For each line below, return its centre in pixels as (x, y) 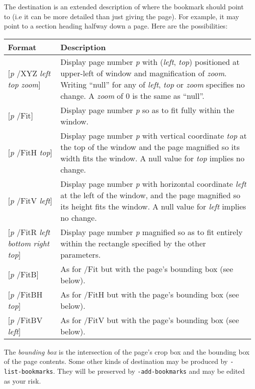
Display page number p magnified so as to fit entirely (152, 232)
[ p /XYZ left (29, 73)
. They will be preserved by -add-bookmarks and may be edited (149, 371)
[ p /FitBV (25, 320)
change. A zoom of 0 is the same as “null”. (132, 95)
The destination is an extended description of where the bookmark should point (124, 6)
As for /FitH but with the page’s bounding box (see (150, 294)
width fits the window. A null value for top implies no (153, 158)
